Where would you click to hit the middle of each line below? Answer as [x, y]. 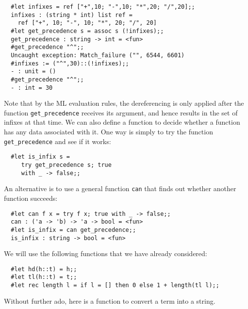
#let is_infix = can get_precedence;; [74, 230]
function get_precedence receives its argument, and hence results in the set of [121, 112]
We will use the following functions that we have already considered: [106, 253]
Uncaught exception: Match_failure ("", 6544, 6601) [98, 55]
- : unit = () [33, 72]
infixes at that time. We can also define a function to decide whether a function [122, 122]
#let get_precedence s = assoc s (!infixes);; [87, 31]
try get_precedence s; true [66, 165]
